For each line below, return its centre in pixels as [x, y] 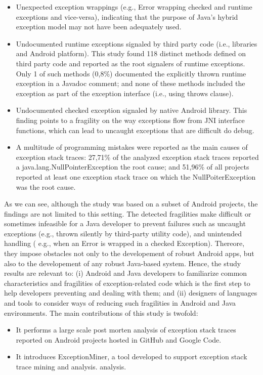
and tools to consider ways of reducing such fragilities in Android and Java [120, 303]
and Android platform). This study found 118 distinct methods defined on [131, 53]
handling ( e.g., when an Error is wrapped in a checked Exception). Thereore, [124, 243]
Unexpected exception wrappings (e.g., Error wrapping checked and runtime [134, 7]
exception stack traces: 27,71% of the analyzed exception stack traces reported [137, 157]
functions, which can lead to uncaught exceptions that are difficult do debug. [135, 130]
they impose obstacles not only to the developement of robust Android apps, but [129, 253]
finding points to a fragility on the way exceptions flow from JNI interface [130, 120]
